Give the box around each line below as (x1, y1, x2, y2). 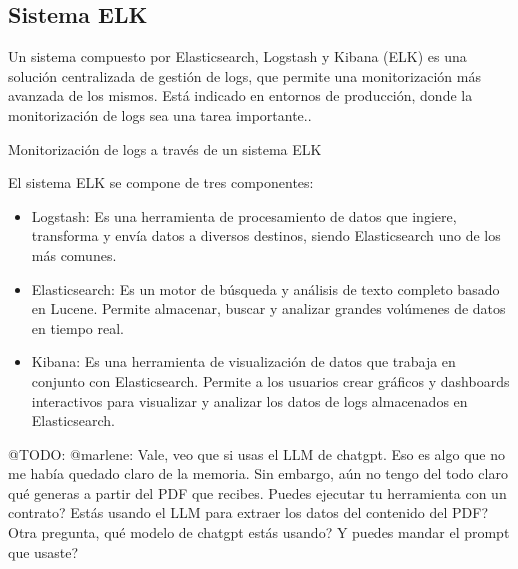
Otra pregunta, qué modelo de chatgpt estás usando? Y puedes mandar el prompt (8, 522, 510, 543)
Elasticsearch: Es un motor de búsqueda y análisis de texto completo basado (31, 278, 500, 299)
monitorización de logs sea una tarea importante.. (8, 104, 312, 125)
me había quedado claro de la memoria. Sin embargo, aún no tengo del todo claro (8, 463, 508, 484)
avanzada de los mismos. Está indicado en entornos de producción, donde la (8, 85, 473, 106)
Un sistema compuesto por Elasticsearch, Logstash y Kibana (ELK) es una (8, 46, 467, 67)
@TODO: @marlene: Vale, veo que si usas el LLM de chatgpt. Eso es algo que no (8, 443, 505, 464)
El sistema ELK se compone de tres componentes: (8, 172, 314, 193)
